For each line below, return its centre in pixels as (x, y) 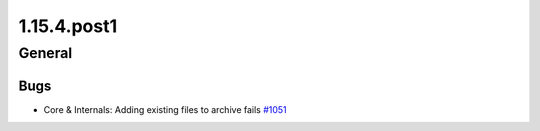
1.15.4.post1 (68, 26)
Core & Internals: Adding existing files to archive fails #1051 (165, 109)
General (45, 53)
